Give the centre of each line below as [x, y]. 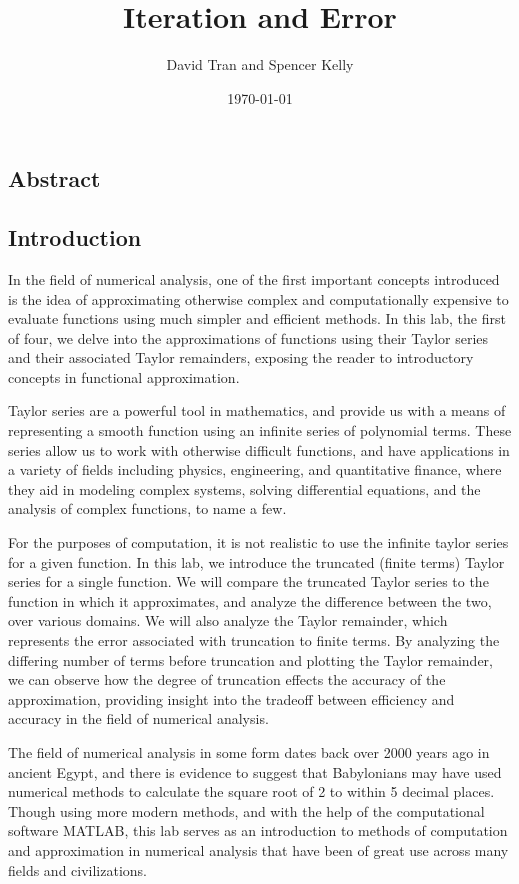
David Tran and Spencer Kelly [260, 64]
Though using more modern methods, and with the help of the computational [246, 810]
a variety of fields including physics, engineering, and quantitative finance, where [255, 469]
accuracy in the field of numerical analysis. [138, 718]
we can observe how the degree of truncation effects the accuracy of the [227, 679]
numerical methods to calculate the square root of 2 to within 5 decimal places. [251, 791]
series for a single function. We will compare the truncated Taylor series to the [248, 581]
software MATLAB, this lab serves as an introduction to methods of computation [258, 830]
